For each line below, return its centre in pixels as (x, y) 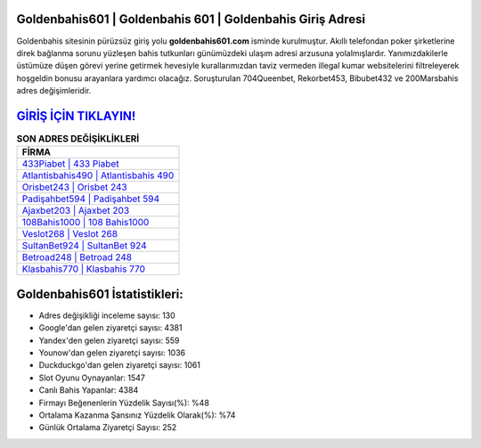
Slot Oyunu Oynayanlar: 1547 (92, 378)
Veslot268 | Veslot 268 (70, 234)
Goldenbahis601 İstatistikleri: (100, 294)
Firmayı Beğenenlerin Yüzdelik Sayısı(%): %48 (124, 403)
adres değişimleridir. (54, 91)
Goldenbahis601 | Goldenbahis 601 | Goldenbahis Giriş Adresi (191, 19)
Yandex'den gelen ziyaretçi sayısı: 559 (109, 340)
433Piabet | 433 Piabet (70, 164)
